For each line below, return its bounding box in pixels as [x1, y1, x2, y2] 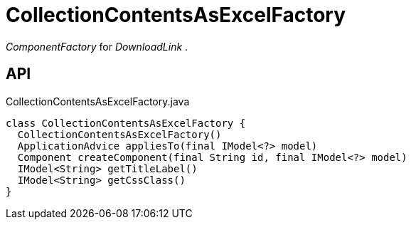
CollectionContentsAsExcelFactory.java [6, 95, 190, 108]
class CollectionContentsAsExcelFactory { [6, 117, 246, 129]
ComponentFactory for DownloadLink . [6, 40, 188, 53]
